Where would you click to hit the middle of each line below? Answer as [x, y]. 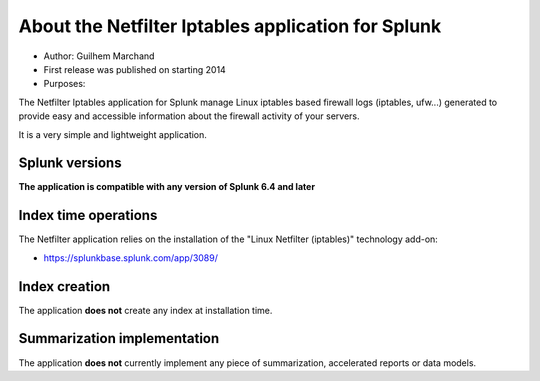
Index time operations [88, 215]
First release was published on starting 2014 [135, 69]
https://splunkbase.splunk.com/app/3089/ [131, 257]
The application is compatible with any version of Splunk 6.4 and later [166, 187]
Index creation [64, 286]
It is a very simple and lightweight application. [112, 134]
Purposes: [64, 84]
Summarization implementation [119, 338]
